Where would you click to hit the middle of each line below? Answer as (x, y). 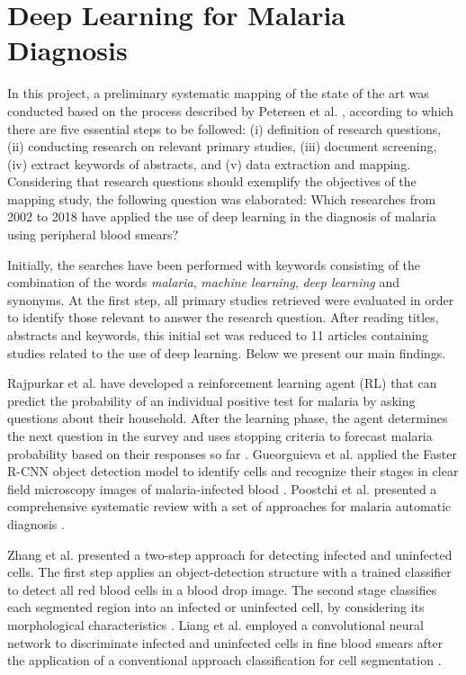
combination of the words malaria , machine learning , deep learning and (204, 282)
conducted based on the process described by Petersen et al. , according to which (231, 110)
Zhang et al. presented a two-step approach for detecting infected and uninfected (230, 554)
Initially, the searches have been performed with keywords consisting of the (214, 264)
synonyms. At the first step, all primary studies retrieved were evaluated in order (231, 299)
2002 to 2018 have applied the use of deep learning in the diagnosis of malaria (222, 216)
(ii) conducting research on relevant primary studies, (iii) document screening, (222, 146)
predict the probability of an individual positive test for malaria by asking (211, 400)
